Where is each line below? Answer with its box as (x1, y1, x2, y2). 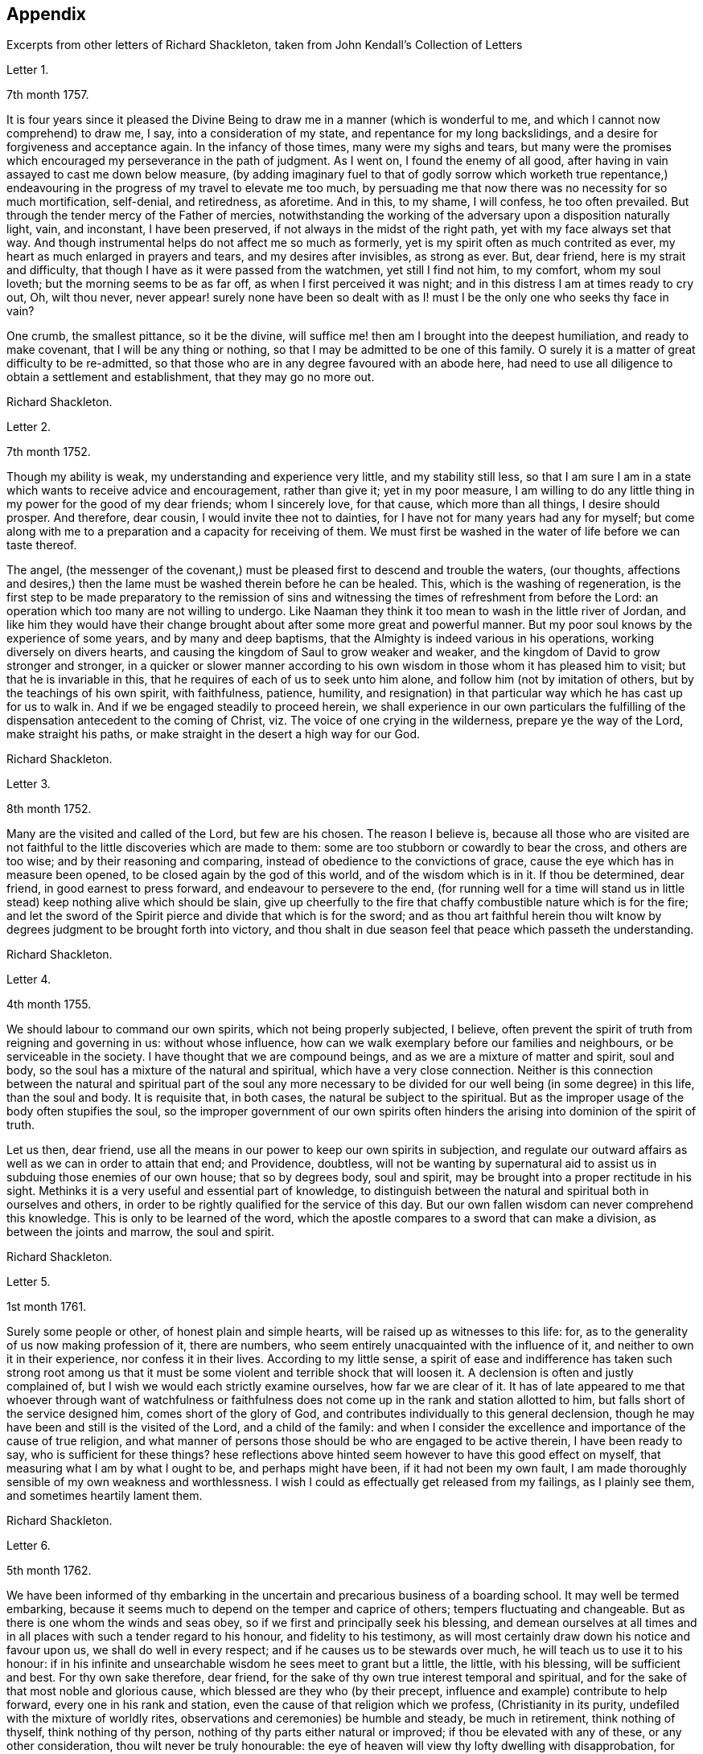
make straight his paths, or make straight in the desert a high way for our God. (6, 727, 421, 741)
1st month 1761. (6, 1300, 87, 1314)
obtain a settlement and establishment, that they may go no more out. (6, 370, 375, 384)
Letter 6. (6, 1538, 51, 1553)
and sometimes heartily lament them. (6, 1489, 203, 1503)
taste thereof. (6, 538, 77, 552)
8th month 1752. (6, 802, 92, 816)
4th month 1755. (6, 997, 92, 1012)
